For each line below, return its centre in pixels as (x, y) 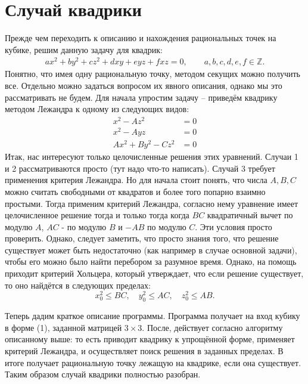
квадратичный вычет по (250, 215)
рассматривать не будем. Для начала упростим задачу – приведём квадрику (141, 97)
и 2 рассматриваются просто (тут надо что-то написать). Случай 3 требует (140, 168)
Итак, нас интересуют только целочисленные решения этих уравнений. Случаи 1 (152, 157)
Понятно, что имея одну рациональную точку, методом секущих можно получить (153, 74)
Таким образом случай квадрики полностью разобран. (103, 374)
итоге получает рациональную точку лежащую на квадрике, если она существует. (153, 362)
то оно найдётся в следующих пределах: (78, 285)
